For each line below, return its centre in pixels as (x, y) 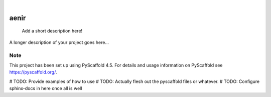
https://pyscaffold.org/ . (33, 72)
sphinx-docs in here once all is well (46, 88)
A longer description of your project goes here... (59, 42)
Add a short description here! (52, 31)
